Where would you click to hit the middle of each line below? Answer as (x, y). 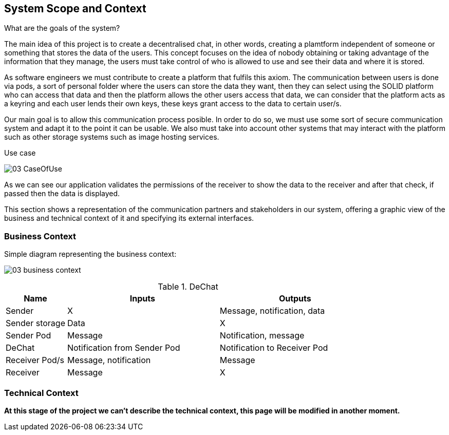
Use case (20, 153)
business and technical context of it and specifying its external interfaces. (129, 218)
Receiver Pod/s (35, 360)
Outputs (295, 299)
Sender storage (35, 323)
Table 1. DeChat (188, 287)
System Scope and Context (75, 8)
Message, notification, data (272, 311)
